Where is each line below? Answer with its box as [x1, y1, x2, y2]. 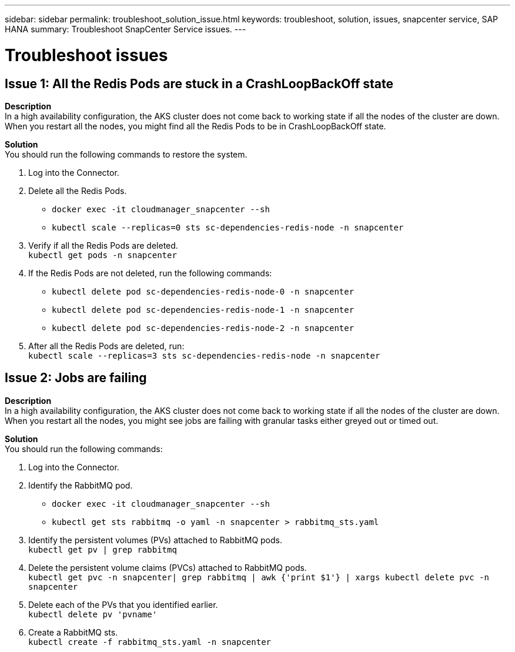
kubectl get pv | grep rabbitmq [28, 544, 177, 554]
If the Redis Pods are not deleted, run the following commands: [28, 268, 272, 278]
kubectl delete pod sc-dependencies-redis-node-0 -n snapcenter [52, 286, 355, 296]
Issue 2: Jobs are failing [5, 370, 147, 386]
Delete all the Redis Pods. [28, 185, 127, 196]
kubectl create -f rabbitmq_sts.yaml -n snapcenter [28, 637, 272, 647]
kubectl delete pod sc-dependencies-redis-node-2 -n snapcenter [52, 323, 355, 333]
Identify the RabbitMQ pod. [28, 480, 133, 490]
